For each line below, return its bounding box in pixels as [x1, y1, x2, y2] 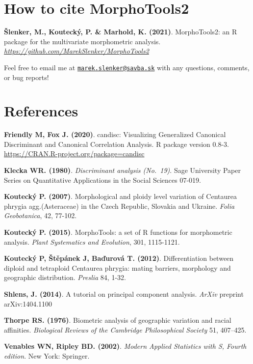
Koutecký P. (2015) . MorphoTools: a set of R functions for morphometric [4, 227, 232, 237]
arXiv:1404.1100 [4, 298, 52, 308]
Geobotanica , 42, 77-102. [4, 210, 77, 221]
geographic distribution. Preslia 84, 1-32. [4, 272, 126, 282]
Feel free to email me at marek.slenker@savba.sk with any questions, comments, [4, 62, 250, 72]
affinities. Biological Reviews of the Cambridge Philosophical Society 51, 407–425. [4, 324, 247, 335]
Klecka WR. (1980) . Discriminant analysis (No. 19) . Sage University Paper [4, 165, 241, 175]
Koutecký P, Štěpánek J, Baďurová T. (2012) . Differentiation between [4, 253, 234, 263]
